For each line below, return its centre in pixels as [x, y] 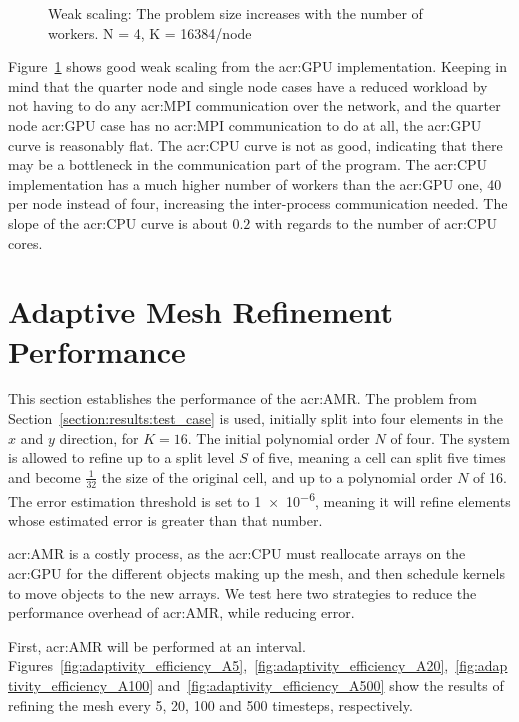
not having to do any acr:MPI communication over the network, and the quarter [254, 105]
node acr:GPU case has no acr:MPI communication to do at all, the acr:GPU [245, 124]
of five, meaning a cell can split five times [379, 457]
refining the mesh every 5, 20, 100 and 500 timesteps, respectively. [210, 704]
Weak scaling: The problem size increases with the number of [235, 13]
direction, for [99, 437]
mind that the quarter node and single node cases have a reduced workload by [248, 85]
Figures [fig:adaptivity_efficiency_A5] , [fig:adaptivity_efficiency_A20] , [228, 665]
